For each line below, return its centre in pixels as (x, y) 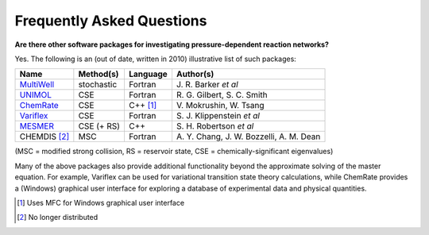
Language (148, 74)
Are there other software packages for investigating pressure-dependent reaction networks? (172, 44)
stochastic (98, 85)
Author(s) (195, 74)
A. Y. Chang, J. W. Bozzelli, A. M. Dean (248, 137)
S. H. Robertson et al (215, 126)
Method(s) (99, 74)
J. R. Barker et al (207, 85)
